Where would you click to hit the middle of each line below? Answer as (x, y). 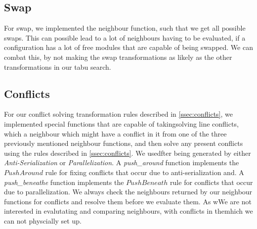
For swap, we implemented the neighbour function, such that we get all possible (125, 28)
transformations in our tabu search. (58, 67)
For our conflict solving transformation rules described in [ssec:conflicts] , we (118, 114)
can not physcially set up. (43, 220)
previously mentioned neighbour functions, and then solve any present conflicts (124, 143)
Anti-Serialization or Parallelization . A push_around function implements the (122, 162)
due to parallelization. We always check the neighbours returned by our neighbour (128, 192)
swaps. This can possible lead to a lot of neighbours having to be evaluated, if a (125, 37)
